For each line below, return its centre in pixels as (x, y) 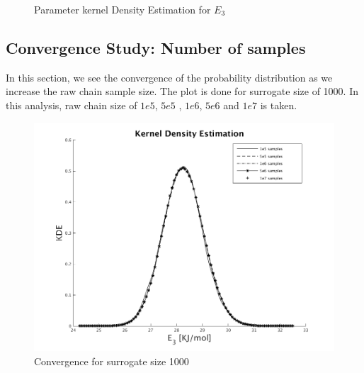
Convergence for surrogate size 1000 (112, 361)
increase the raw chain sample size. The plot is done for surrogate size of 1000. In (182, 91)
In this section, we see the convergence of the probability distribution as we (169, 77)
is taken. (279, 105)
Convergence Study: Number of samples (156, 47)
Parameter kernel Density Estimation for (123, 9)
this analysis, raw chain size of (72, 105)
